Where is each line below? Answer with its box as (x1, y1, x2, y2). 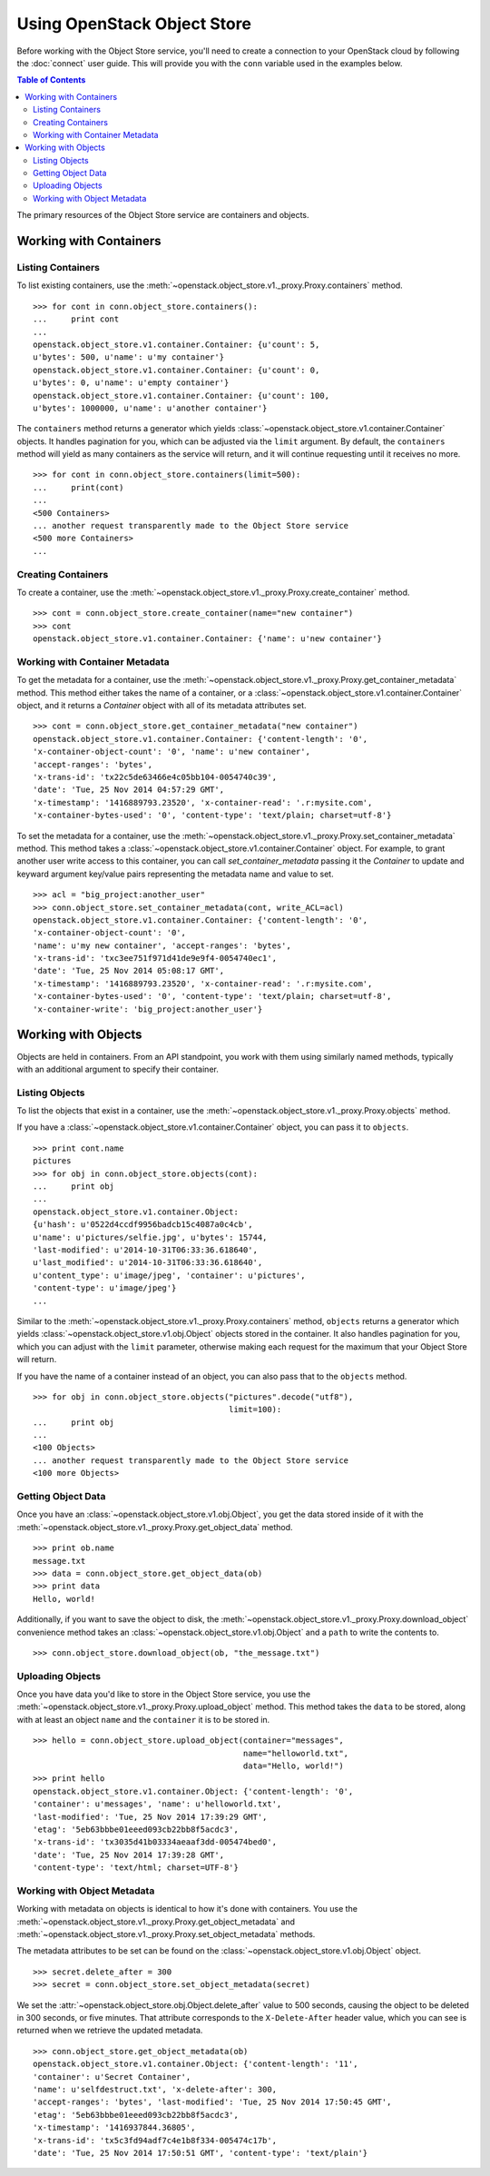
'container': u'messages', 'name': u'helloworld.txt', (33, 1799, 282, 1809)
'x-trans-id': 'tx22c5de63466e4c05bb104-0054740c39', (33, 772, 277, 782)
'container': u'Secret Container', (33, 2072, 191, 2082)
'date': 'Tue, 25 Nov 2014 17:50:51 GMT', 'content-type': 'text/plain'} (33, 2148, 368, 2158)
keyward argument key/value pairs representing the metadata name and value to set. (16, 868, 335, 879)
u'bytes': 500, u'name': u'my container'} (33, 352, 225, 362)
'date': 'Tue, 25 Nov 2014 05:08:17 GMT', (33, 965, 225, 976)
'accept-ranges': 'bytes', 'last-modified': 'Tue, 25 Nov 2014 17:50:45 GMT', (33, 2097, 392, 2107)
